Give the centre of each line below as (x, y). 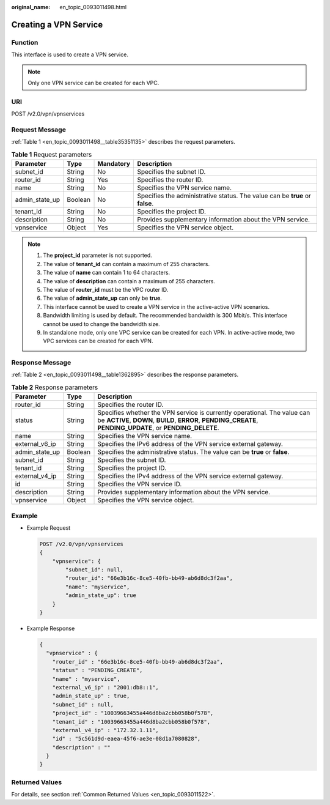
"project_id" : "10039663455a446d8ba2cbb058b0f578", (133, 713)
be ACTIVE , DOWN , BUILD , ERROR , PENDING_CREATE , (178, 420)
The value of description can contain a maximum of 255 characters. (129, 281)
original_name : (31, 7)
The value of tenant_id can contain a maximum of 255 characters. (127, 264)
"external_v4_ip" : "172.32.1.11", (105, 730)
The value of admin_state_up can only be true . (102, 298)
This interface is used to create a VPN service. (70, 54)
